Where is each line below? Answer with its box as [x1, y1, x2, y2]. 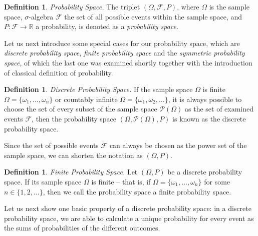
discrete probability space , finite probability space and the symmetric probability [4, 47, 245, 58]
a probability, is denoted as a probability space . [36, 21, 178, 31]
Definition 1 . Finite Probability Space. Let [4, 166, 138, 177]
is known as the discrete [172, 113, 246, 123]
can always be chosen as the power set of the [109, 140, 247, 150]
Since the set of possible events [4, 140, 99, 150]
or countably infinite [55, 93, 118, 104]
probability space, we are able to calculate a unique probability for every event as [4, 212, 254, 223]
